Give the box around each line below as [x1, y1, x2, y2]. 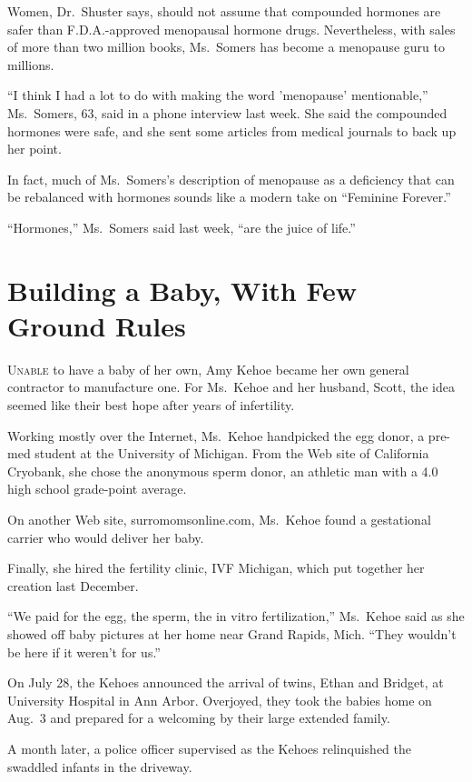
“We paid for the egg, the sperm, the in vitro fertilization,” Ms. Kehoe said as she [7, 607, 465, 626]
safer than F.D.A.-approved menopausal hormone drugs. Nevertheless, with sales [7, 19, 456, 38]
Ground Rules [7, 306, 186, 344]
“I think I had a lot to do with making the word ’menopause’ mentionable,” [7, 85, 428, 105]
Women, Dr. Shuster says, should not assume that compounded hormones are [7, 2, 441, 20]
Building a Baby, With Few [7, 271, 358, 308]
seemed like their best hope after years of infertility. [7, 396, 295, 415]
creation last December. [7, 576, 139, 595]
